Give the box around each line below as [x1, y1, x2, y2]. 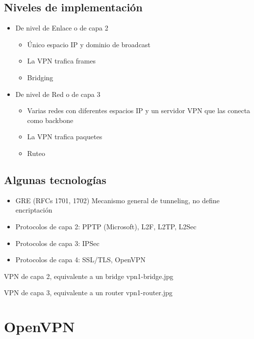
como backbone [27, 115, 74, 125]
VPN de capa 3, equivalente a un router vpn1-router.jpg [4, 287, 173, 298]
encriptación [15, 205, 52, 215]
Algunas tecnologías [4, 172, 106, 187]
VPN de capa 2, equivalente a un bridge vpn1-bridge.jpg [4, 271, 174, 281]
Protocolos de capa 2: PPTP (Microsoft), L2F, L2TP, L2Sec [15, 221, 197, 231]
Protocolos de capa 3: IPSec [15, 238, 100, 248]
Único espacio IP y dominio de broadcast [27, 39, 151, 49]
